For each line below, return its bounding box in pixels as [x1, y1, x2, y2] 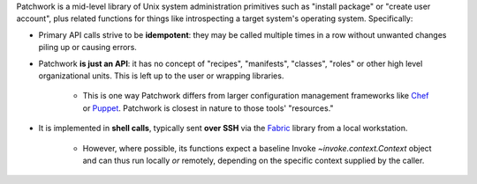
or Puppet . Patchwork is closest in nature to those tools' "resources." [82, 102, 335, 114]
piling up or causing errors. [38, 42, 137, 53]
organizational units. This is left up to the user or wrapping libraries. [38, 70, 284, 81]
